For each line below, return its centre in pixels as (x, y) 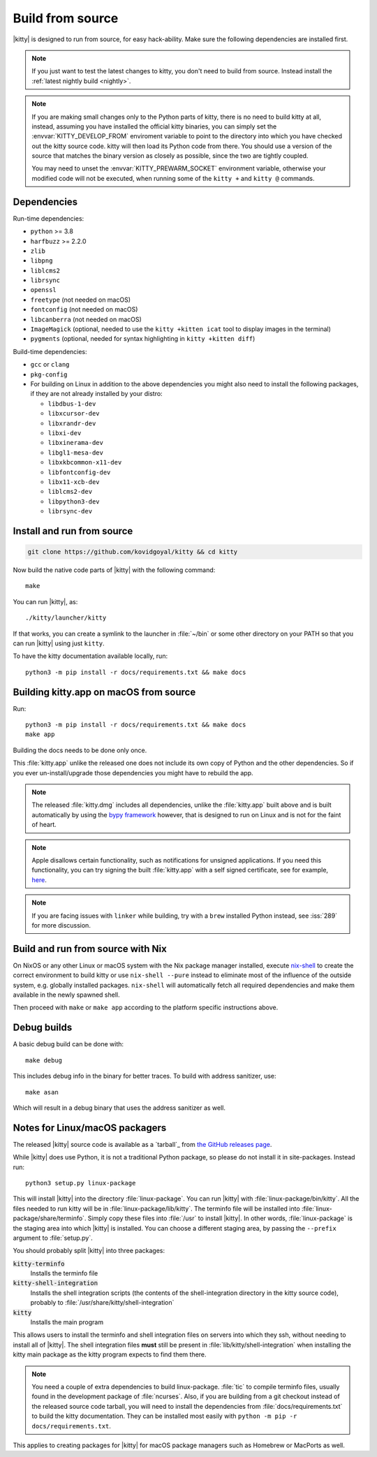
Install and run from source (73, 531)
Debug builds (43, 1028)
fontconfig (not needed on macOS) (84, 309)
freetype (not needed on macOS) (81, 300)
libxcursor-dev (74, 413)
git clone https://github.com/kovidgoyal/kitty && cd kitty (133, 552)
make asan (42, 1092)
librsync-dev (70, 511)
